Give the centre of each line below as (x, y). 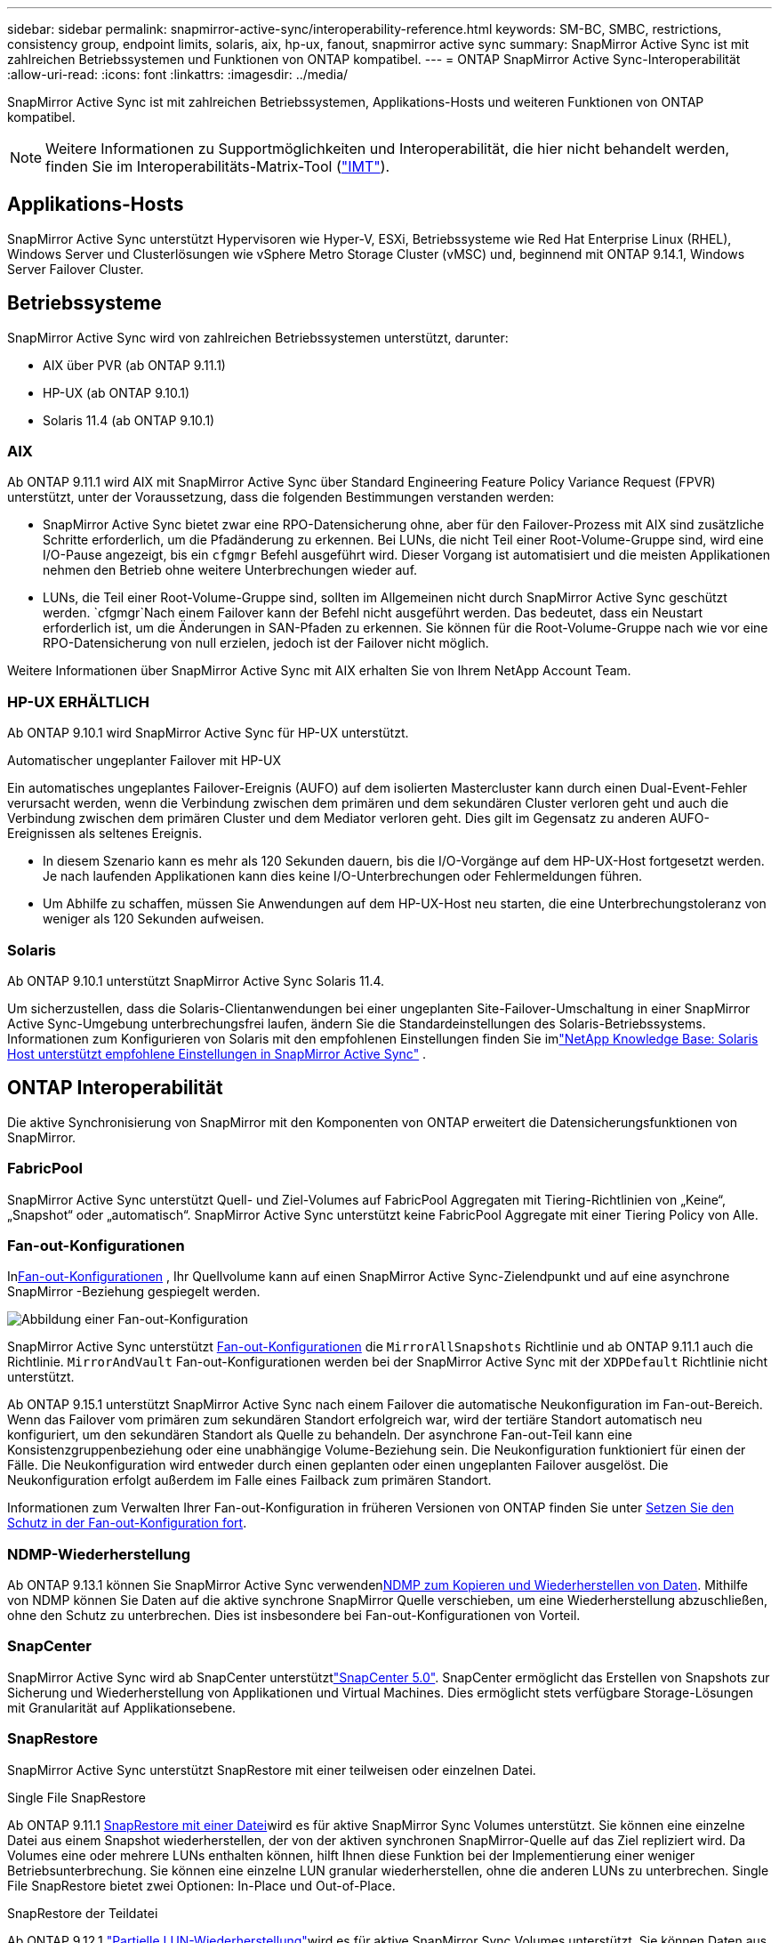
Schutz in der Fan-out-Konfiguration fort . (127, 1523)
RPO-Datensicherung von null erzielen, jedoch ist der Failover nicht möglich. (266, 643)
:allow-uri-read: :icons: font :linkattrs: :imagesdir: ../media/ (178, 74)
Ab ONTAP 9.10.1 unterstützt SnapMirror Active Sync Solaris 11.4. (196, 980)
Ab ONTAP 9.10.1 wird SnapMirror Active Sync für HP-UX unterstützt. (208, 733)
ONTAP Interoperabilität (115, 1088)
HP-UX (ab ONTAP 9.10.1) (116, 392)
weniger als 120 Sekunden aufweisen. (154, 919)
